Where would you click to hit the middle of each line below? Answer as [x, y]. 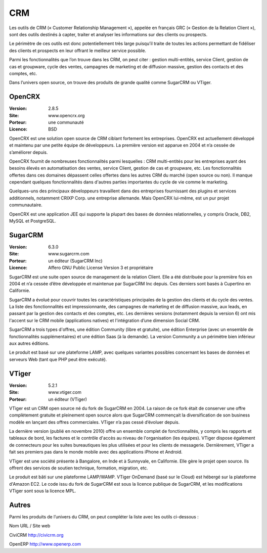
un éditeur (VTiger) [68, 399]
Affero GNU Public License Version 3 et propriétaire [101, 268]
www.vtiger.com [65, 392]
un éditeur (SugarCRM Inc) [75, 261]
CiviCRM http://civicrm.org [36, 535]
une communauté [66, 122]
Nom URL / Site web [30, 526]
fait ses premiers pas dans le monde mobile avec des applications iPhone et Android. [96, 452]
